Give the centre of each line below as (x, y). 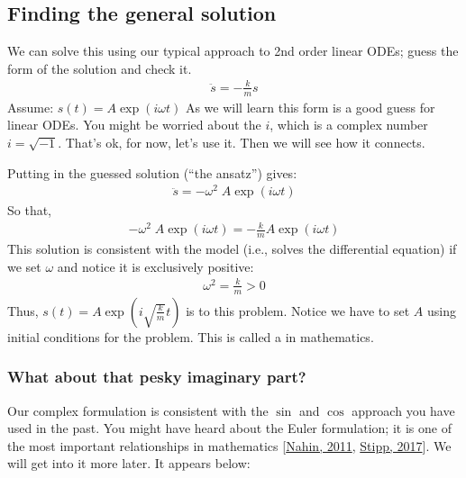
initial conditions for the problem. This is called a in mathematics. (191, 336)
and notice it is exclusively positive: (155, 266)
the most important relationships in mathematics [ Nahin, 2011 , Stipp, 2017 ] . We (229, 445)
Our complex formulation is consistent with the (138, 410)
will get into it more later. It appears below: (129, 463)
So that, (30, 210)
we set (24, 266)
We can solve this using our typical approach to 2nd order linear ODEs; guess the (233, 51)
